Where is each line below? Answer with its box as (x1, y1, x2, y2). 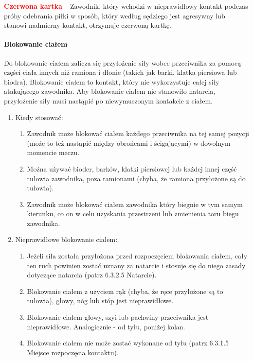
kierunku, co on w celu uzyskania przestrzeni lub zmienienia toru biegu (27, 208, 239, 219)
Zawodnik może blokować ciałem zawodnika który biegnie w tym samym (27, 199, 243, 209)
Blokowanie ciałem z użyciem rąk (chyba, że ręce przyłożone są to (27, 286, 223, 296)
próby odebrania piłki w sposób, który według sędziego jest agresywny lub (4, 10, 225, 20)
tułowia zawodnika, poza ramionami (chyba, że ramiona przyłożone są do (27, 173, 246, 183)
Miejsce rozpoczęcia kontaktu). (27, 347, 119, 357)
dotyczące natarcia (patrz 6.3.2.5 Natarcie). (27, 270, 157, 280)
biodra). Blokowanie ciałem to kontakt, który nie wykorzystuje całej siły (4, 76, 219, 86)
